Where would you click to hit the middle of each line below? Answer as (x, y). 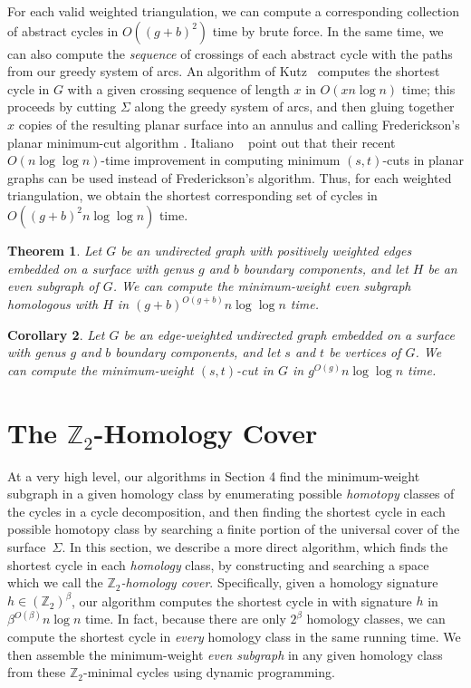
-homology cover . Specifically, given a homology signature (279, 582)
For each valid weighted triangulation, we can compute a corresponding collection (233, 11)
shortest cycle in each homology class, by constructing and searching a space (218, 564)
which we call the (55, 582)
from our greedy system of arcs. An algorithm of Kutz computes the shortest (224, 71)
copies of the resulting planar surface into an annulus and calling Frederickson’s (239, 124)
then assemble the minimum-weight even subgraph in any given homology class (225, 654)
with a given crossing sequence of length (178, 88)
